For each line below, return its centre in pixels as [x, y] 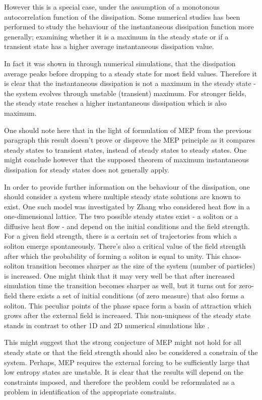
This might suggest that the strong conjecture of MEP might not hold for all [123, 342]
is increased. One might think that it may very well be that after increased [119, 275]
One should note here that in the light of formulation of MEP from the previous [128, 130]
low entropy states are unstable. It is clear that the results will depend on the [124, 372]
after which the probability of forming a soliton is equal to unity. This [112, 256]
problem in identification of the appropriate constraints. [90, 392]
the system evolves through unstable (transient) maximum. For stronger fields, [125, 93]
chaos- [232, 256]
